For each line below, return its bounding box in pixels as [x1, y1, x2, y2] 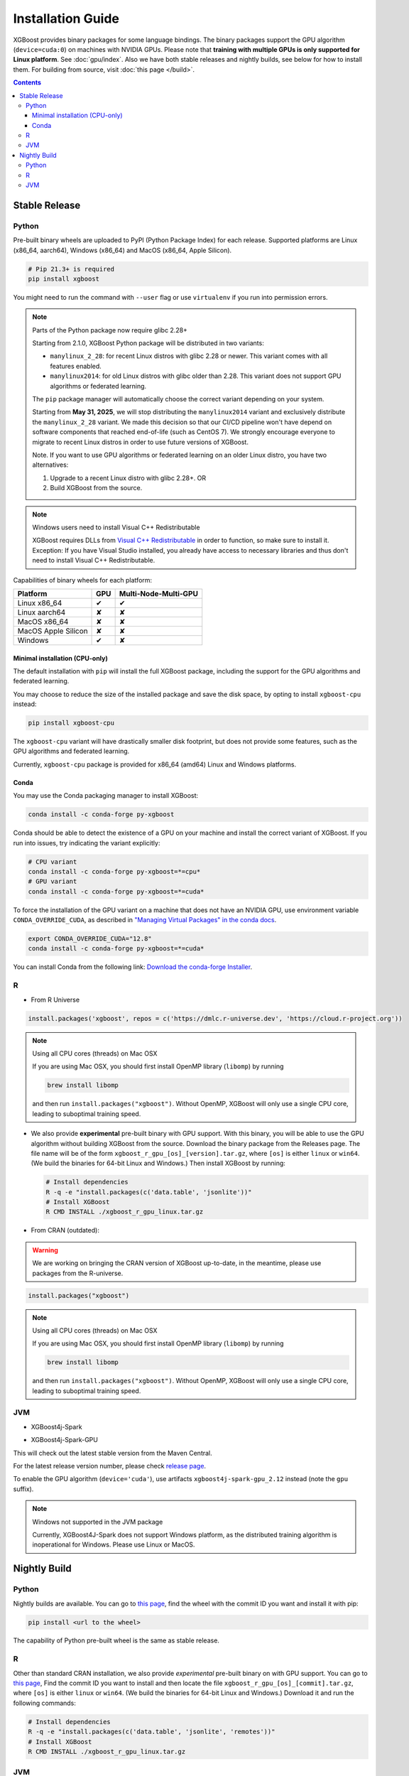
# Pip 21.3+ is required [28, 265, 115, 273]
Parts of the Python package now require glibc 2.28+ [32, 325, 188, 334]
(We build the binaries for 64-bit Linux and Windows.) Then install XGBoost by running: [31, 1159, 285, 1168]
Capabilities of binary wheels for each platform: [13, 575, 153, 584]
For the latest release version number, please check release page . [13, 1462, 206, 1471]
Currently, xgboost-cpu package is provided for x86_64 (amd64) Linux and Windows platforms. [13, 760, 297, 769]
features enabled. [50, 362, 102, 370]
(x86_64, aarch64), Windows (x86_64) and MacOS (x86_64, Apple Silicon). [13, 246, 232, 254]
